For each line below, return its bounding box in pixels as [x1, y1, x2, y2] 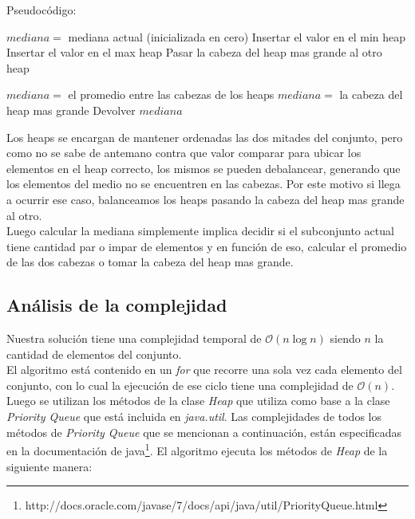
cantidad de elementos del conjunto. [6, 345, 182, 362]
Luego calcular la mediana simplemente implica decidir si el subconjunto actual [6, 222, 394, 239]
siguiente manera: [6, 458, 93, 474]
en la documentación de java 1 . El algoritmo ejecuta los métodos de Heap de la [6, 440, 388, 458]
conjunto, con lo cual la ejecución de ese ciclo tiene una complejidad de [6, 376, 354, 393]
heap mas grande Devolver [6, 101, 136, 118]
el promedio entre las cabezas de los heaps [68, 86, 275, 103]
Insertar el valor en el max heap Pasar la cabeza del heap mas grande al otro [6, 44, 382, 61]
